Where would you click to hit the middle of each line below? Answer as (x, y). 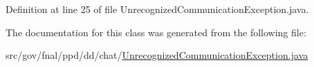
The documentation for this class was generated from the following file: (156, 32)
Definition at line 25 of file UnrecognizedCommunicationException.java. (157, 9)
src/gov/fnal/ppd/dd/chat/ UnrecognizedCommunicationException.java (157, 55)
